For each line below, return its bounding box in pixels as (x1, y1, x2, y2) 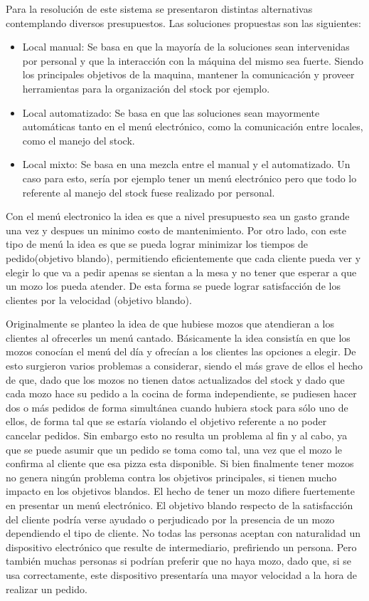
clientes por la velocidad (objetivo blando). (6, 292, 192, 307)
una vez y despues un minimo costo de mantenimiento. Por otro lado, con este (6, 222, 346, 237)
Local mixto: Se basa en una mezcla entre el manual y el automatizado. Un (22, 157, 351, 172)
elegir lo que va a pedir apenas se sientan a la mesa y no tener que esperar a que (6, 264, 357, 279)
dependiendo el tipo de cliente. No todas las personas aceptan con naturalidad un (6, 526, 360, 540)
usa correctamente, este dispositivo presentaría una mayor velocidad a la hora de (6, 567, 358, 582)
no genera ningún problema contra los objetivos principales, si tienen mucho (6, 469, 337, 484)
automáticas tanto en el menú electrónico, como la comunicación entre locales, (22, 119, 363, 134)
